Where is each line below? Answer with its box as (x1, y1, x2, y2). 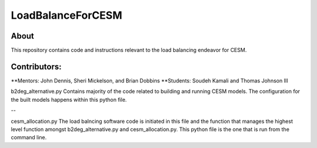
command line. (11, 134, 47, 141)
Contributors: (11, 61, 62, 71)
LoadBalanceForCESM (11, 9, 123, 22)
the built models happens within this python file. (11, 96, 127, 103)
